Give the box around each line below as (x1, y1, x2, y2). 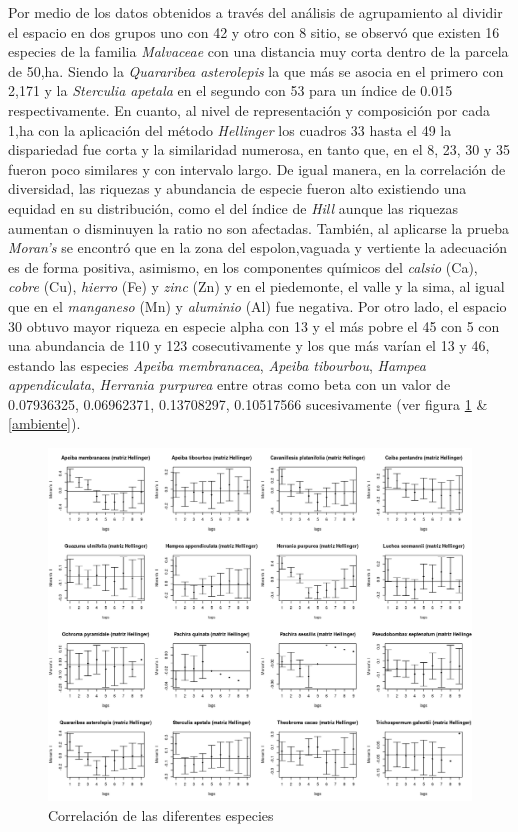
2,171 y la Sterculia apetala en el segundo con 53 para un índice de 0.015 (8, 80, 453, 101)
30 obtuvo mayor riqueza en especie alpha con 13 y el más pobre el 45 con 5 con (8, 315, 500, 336)
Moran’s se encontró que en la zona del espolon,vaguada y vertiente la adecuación (8, 237, 508, 258)
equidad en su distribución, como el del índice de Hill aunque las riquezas (8, 197, 458, 218)
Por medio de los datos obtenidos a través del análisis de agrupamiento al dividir (8, 2, 503, 22)
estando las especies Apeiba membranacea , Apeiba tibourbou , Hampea (8, 354, 426, 375)
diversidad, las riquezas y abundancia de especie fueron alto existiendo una (8, 178, 467, 199)
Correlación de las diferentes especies (48, 804, 274, 825)
